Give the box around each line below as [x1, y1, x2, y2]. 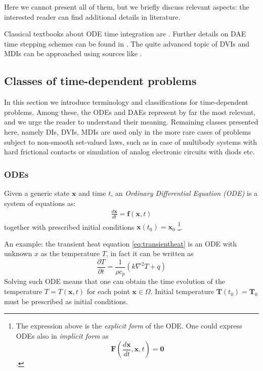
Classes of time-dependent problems [4, 73, 197, 89]
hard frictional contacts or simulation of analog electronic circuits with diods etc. [4, 146, 255, 157]
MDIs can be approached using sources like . [4, 48, 142, 59]
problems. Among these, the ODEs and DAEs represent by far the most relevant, [4, 106, 256, 117]
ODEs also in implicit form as [16, 330, 109, 341]
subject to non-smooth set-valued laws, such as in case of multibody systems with [4, 136, 257, 147]
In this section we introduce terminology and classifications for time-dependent [4, 97, 248, 107]
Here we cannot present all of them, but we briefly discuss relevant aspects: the [4, 2, 249, 12]
